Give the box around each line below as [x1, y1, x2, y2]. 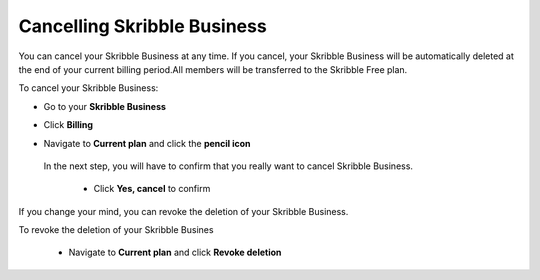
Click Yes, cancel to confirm [93, 183, 211, 195]
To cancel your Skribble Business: [18, 82, 159, 94]
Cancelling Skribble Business [18, 15, 267, 37]
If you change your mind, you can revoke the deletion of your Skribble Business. [18, 205, 349, 217]
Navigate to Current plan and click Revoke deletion [68, 246, 282, 259]
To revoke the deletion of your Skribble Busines [18, 224, 214, 236]
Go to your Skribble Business [43, 100, 167, 112]
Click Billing [43, 119, 94, 131]
